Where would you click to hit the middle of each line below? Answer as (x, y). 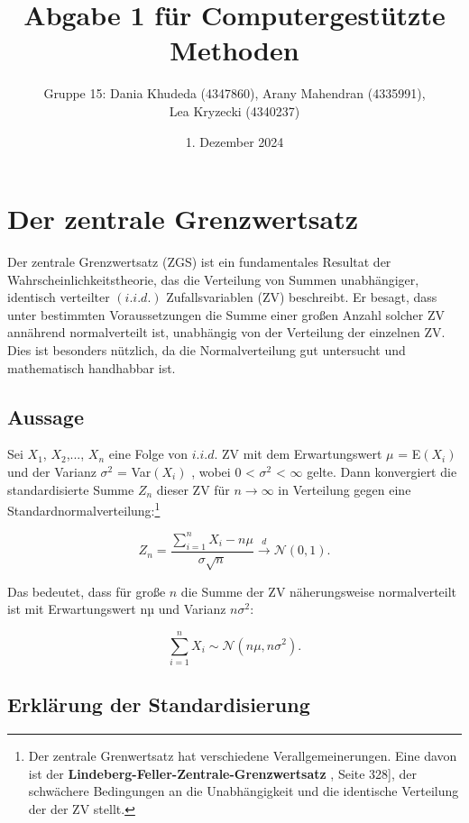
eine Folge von (148, 454)
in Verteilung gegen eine (345, 489)
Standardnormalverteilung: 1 (84, 509)
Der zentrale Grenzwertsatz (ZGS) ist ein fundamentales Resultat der (199, 262)
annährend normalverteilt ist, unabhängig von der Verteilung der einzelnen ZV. (226, 332)
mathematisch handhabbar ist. (92, 367)
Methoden (234, 50)
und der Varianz (52, 471)
